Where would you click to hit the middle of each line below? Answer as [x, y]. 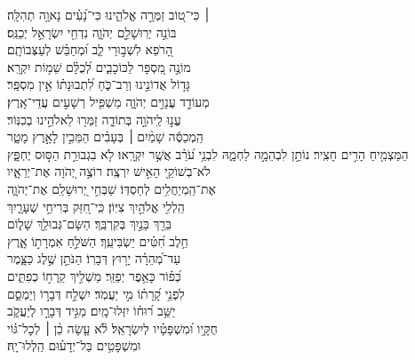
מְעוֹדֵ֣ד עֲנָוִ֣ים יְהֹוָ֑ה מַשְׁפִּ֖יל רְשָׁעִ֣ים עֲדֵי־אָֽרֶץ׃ [108, 101]
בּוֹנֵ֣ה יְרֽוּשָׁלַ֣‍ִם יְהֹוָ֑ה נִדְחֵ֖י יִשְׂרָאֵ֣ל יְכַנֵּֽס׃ [92, 32]
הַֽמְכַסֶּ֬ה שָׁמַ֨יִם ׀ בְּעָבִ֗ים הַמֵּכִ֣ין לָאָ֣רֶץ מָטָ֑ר [105, 136]
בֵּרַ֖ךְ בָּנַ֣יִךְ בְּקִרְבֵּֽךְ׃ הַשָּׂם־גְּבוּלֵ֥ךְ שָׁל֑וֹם [89, 224]
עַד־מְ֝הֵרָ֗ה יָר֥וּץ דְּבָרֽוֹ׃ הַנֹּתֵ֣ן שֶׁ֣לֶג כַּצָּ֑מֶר [94, 258]
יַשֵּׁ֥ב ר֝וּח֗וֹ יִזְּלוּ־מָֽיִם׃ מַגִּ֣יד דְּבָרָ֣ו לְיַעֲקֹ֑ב [92, 311]
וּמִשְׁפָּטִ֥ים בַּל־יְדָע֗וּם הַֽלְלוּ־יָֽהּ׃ [74, 345]
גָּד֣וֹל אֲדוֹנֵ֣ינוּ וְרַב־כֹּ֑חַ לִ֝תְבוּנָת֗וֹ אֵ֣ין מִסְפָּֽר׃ [99, 84]
